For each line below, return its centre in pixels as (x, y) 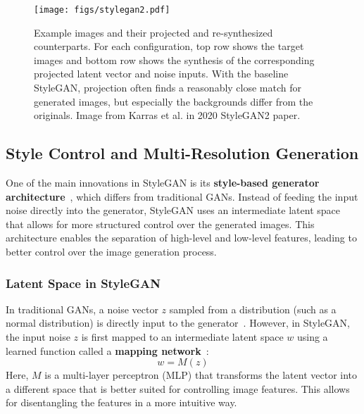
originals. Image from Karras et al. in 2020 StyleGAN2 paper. (167, 115)
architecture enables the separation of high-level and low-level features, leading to (181, 238)
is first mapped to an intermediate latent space (182, 336)
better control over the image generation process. (111, 251)
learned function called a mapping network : (107, 350)
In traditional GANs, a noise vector (82, 309)
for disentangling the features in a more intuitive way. (121, 402)
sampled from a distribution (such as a (253, 309)
